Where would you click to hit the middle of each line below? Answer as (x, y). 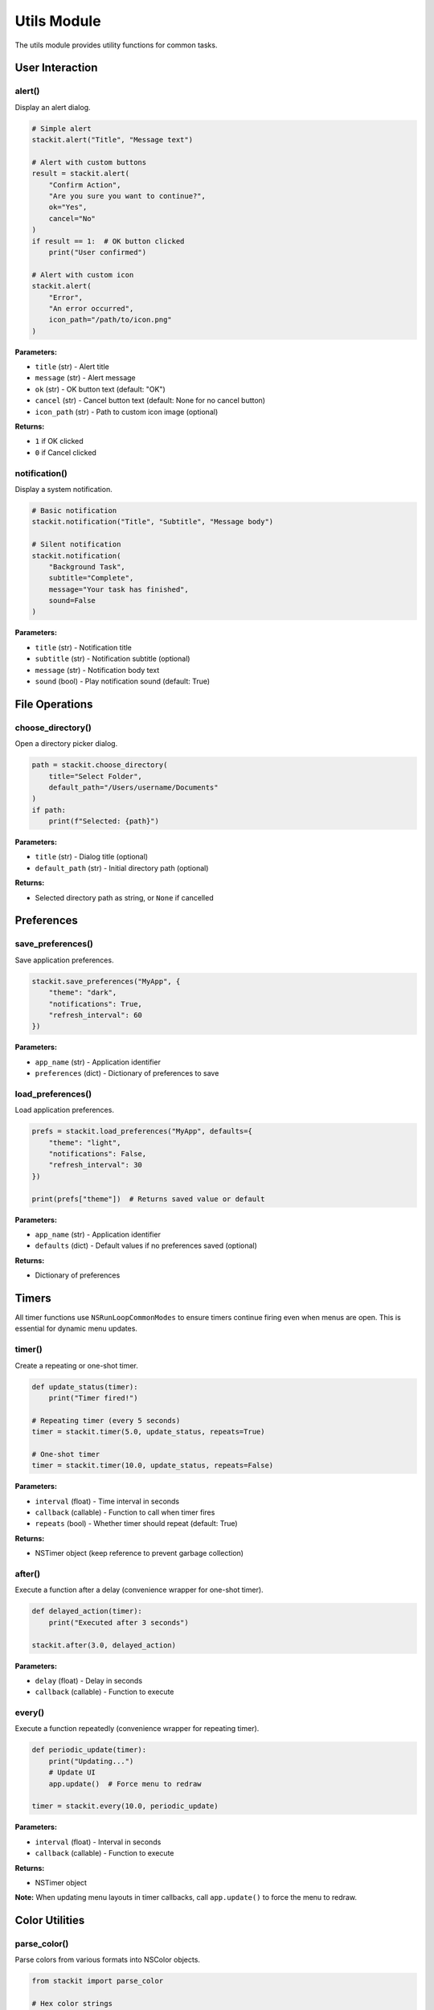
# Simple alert (61, 128)
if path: (49, 810)
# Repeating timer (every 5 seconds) (106, 1420)
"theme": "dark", (83, 993)
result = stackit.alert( (81, 174)
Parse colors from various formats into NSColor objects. (108, 1960)
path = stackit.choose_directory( (100, 765)
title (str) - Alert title (72, 367)
